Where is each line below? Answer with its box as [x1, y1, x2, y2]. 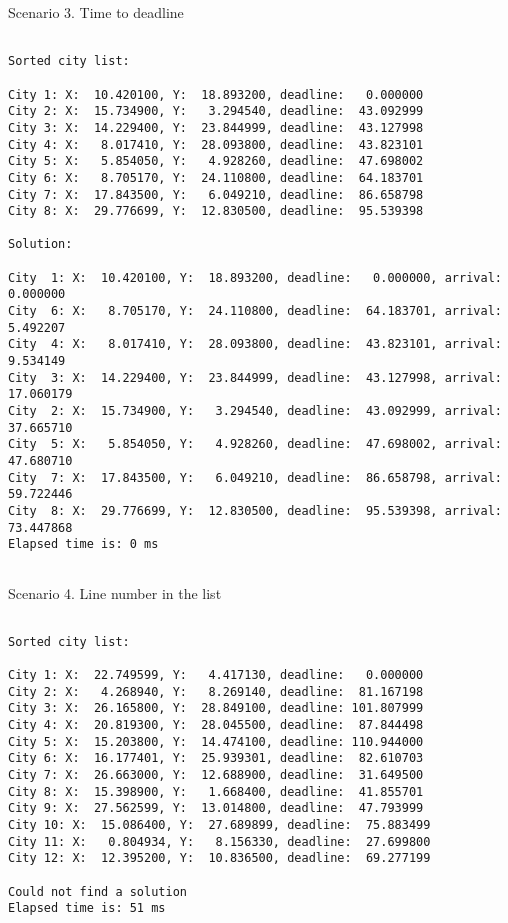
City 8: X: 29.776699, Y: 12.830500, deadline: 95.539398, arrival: [8, 503, 502, 518]
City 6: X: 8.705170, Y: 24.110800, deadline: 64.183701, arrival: [8, 304, 502, 319]
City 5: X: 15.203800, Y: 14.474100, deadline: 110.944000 [8, 734, 424, 749]
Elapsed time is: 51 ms [8, 901, 166, 916]
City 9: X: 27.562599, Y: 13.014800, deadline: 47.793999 [8, 801, 424, 816]
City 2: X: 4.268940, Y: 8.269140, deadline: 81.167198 [8, 684, 424, 699]
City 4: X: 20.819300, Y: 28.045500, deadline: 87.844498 [8, 718, 424, 733]
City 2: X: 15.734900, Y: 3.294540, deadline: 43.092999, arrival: [8, 404, 502, 419]
